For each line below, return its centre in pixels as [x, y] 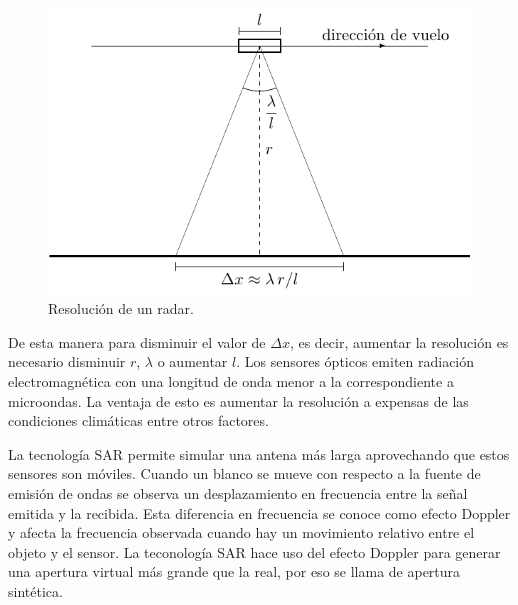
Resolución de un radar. [121, 308]
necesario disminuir [67, 361]
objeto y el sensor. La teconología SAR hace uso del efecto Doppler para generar [254, 551]
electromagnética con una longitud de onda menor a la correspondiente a [231, 381]
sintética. [35, 591]
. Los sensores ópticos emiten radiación [355, 361]
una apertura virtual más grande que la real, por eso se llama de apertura [234, 571]
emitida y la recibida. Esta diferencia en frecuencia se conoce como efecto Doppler [259, 512]
